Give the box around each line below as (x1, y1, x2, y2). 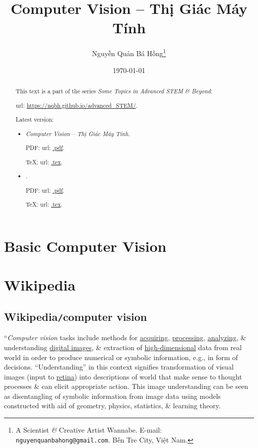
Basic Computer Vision (4, 235, 167, 256)
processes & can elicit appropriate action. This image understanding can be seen (4, 381, 249, 391)
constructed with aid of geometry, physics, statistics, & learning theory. (4, 400, 221, 411)
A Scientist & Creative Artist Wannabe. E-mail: (15, 425, 162, 435)
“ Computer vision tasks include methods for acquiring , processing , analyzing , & (4, 332, 246, 343)
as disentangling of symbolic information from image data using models (4, 390, 221, 401)
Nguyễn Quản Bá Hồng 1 (92, 47, 166, 58)
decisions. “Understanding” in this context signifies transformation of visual (4, 362, 234, 372)
